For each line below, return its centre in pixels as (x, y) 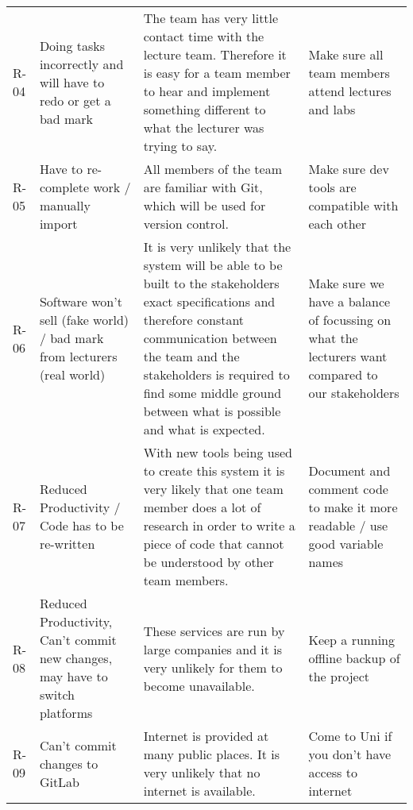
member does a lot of (202, 507)
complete (64, 187)
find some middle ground (212, 393)
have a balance (349, 301)
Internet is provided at (206, 736)
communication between (210, 338)
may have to (73, 676)
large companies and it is (213, 649)
